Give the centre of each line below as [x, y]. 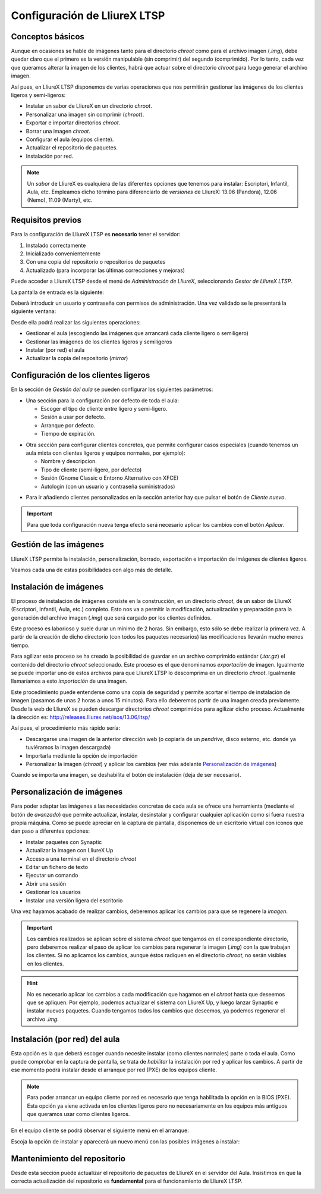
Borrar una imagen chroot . [58, 131]
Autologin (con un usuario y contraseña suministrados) [108, 486]
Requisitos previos [46, 220]
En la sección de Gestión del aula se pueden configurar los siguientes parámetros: [112, 389]
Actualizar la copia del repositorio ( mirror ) [77, 358]
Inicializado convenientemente [63, 254]
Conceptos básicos [48, 37]
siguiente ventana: [34, 311]
